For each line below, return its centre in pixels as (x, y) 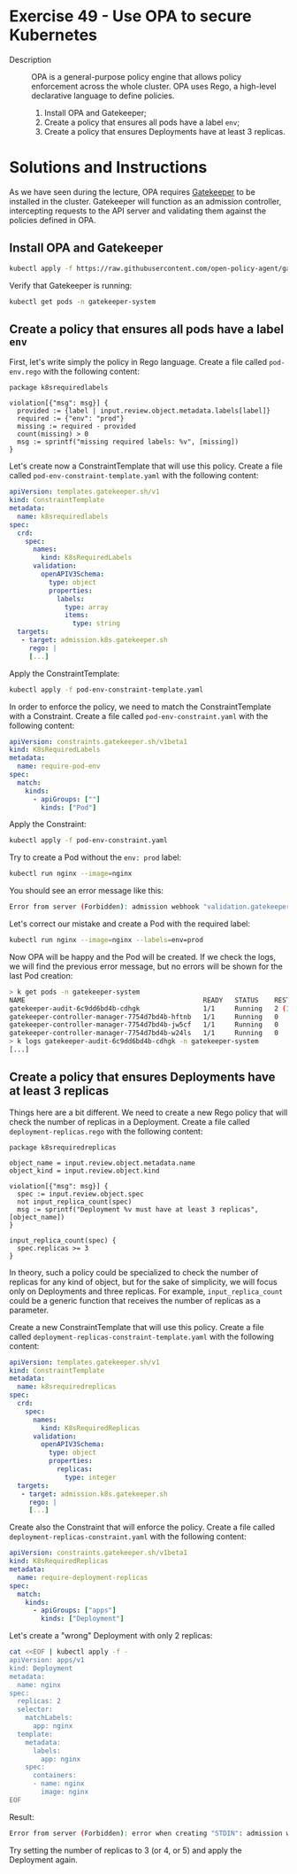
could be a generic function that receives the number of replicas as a (135, 1300)
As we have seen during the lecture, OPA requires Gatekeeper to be (133, 191)
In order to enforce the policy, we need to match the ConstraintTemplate (140, 707)
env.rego (25, 372)
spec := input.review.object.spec (80, 1194)
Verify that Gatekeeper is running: (71, 285)
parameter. (29, 1310)
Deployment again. (43, 1859)
